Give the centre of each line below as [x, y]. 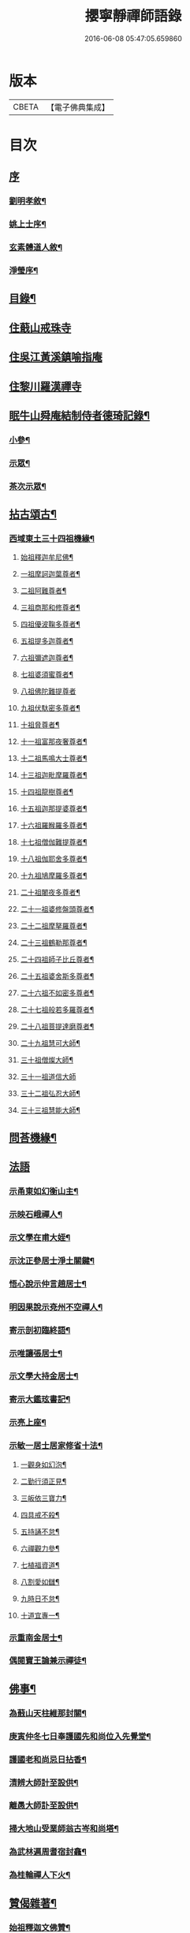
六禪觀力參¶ [40, 1548]
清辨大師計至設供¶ [44, 1782]
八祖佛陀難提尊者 [48, 692]
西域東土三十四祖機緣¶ [52, 539]
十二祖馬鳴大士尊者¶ [54, 759]
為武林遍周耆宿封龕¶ [48, 1852]
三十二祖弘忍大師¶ [50, 1094]
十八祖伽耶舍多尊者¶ [54, 859]
